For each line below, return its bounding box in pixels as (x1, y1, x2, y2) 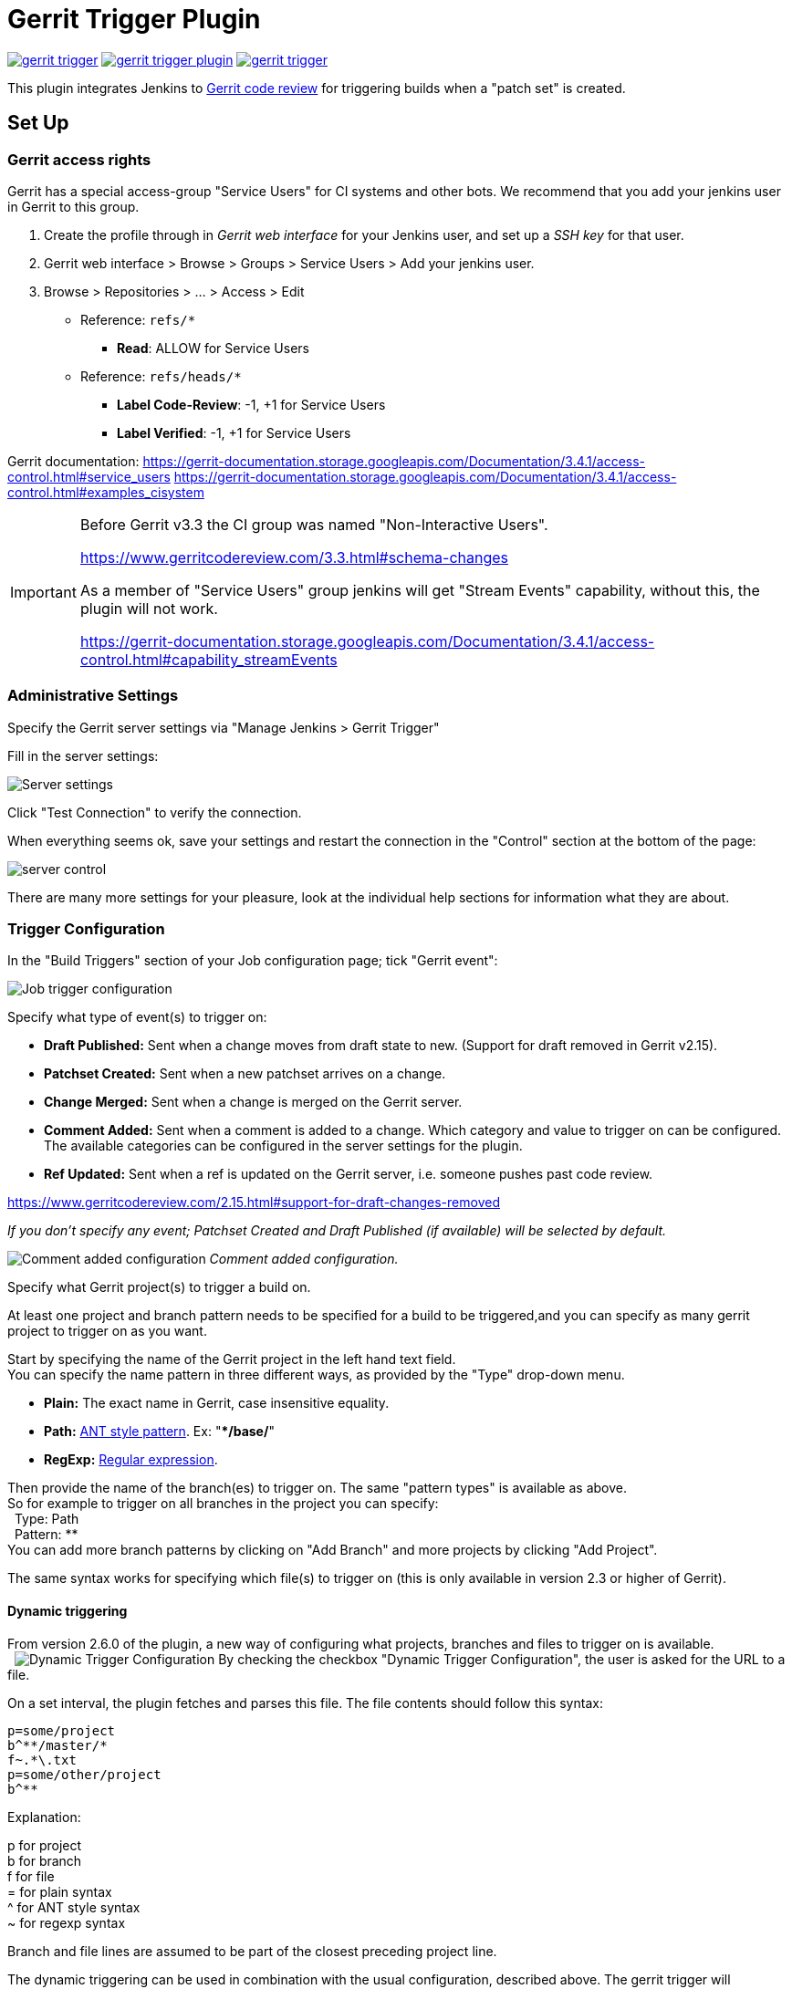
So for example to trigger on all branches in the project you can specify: (7, 1495, 439, 1512)
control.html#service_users (7, 468, 171, 484)
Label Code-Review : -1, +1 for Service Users (117, 396, 386, 412)
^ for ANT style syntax (7, 1899, 141, 1915)
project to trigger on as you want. (7, 1323, 207, 1339)
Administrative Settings (7, 686, 179, 705)
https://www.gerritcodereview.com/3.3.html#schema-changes (79, 547, 509, 567)
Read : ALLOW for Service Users (117, 339, 309, 356)
